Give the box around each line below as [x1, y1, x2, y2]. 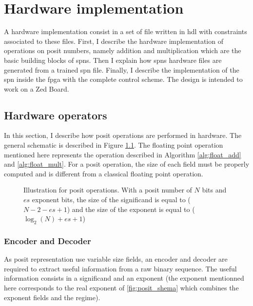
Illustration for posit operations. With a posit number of [23, 185, 192, 195]
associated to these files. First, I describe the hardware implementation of [4, 36, 223, 46]
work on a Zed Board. [4, 83, 69, 94]
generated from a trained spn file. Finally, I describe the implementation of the [4, 64, 239, 75]
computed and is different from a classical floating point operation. [4, 168, 203, 178]
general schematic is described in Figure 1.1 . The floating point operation [4, 140, 223, 150]
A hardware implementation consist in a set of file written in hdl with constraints [4, 26, 247, 37]
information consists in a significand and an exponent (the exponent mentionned [4, 273, 244, 283]
